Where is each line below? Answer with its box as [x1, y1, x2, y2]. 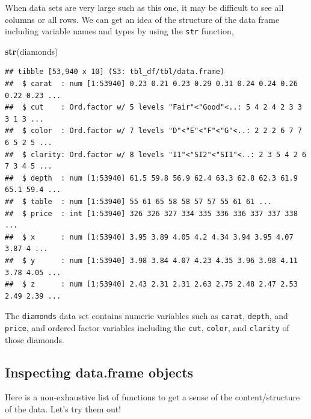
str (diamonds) [5, 45, 58, 57]
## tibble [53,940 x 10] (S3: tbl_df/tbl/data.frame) [5, 67, 225, 76]
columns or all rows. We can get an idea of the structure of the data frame [5, 13, 280, 25]
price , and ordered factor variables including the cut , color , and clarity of [5, 321, 289, 334]
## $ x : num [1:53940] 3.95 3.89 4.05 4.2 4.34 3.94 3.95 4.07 [5, 232, 294, 241]
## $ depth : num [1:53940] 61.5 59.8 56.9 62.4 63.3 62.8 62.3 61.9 [5, 173, 298, 182]
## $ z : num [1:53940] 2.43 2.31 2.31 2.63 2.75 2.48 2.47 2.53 [5, 280, 298, 289]
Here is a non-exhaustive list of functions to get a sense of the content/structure [5, 391, 300, 403]
